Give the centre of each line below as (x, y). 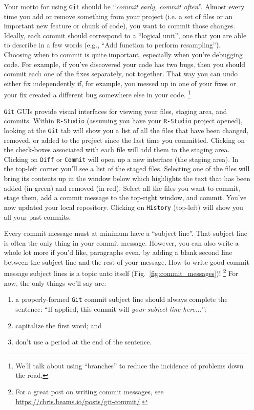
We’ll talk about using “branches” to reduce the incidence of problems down (129, 365)
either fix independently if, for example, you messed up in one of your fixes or (120, 83)
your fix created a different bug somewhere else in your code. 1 (97, 94)
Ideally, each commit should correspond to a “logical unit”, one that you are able (125, 35)
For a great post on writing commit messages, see (89, 391)
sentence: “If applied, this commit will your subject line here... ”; (111, 308)
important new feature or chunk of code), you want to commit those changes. (120, 26)
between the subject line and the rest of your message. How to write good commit (127, 262)
